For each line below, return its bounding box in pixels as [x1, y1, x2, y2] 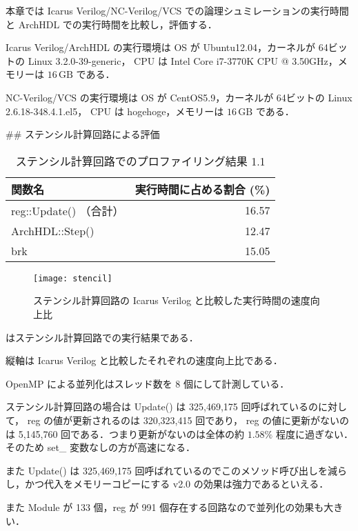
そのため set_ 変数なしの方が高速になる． [6, 440, 196, 454]
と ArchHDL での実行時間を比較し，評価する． [6, 17, 217, 31]
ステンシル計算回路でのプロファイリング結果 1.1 [15, 152, 266, 169]
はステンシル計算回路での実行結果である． [6, 330, 199, 344]
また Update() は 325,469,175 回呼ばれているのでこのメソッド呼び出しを [6, 463, 328, 477]
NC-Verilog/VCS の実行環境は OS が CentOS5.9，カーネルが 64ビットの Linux [6, 90, 352, 104]
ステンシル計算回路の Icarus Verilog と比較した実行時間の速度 [33, 293, 310, 308]
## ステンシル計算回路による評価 [6, 127, 160, 141]
